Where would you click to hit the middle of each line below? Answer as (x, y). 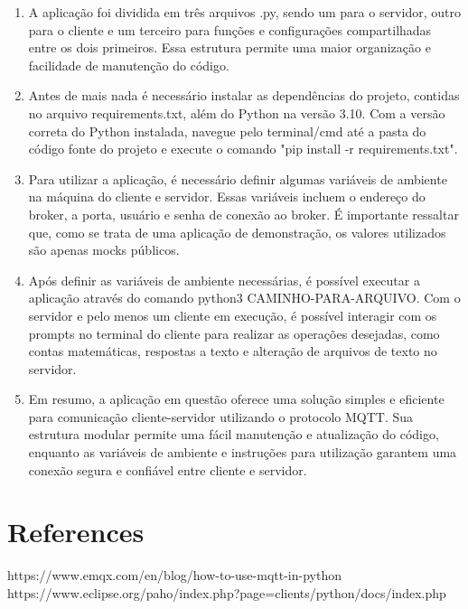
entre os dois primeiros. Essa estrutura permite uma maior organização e (229, 47)
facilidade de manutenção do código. (129, 65)
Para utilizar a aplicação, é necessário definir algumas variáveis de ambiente (238, 178)
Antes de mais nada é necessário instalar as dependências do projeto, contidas (244, 95)
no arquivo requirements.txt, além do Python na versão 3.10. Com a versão (237, 112)
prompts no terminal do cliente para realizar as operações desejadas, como (234, 333)
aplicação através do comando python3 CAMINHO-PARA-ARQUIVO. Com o (244, 298)
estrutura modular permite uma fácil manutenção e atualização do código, (234, 434)
